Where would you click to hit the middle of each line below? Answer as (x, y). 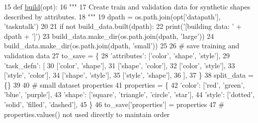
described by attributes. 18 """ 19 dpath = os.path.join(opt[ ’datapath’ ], (112, 16)
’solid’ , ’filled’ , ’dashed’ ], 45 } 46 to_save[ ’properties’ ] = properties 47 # (114, 104)
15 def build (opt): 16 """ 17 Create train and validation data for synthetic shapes (127, 6)
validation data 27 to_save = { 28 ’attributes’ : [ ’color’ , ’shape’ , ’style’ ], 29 (117, 55)
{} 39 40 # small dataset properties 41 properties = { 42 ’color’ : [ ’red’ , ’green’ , (125, 84)
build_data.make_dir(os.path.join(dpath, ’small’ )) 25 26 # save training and (122, 46)
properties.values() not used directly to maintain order (87, 114)
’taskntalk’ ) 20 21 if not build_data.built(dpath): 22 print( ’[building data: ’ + (123, 26)
